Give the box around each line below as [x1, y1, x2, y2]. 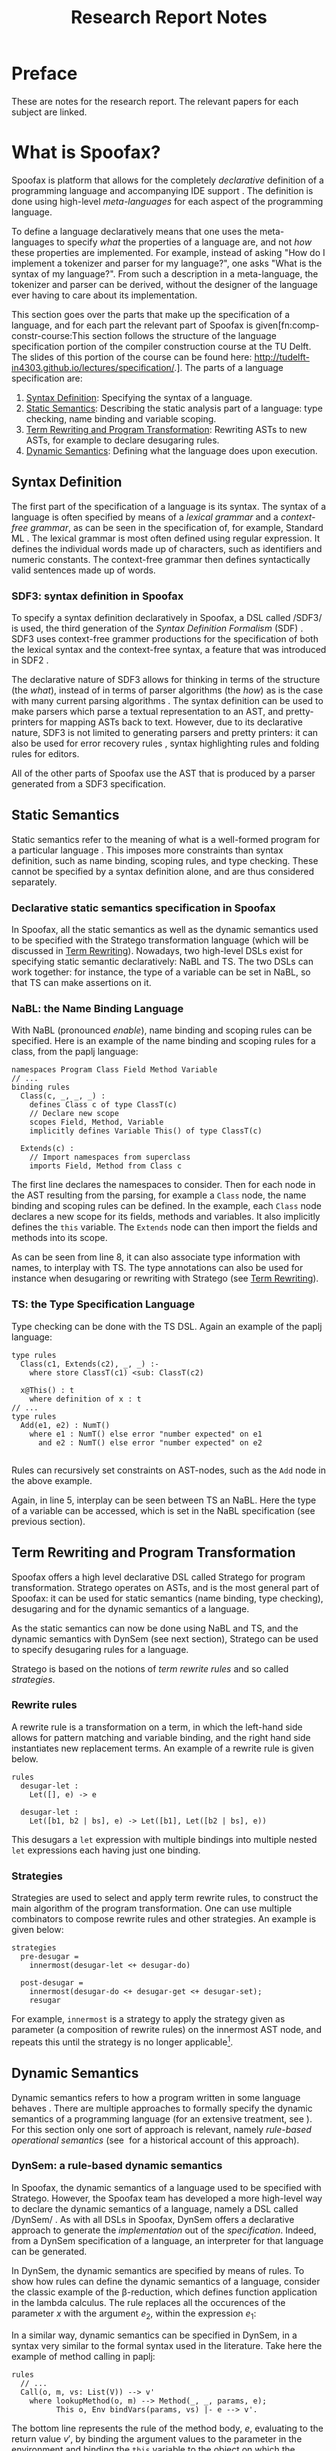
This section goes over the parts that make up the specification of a [11, 308, 291, 320]
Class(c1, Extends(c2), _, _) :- [20, 1359, 160, 1369]
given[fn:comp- [255, 319, 320, 331]
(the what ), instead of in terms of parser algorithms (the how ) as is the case [11, 684, 324, 696]
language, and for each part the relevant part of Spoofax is [11, 319, 254, 331]
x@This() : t [20, 1385, 75, 1395]
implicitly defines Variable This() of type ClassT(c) [29, 1126, 263, 1136]
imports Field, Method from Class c [29, 1161, 183, 1171]
